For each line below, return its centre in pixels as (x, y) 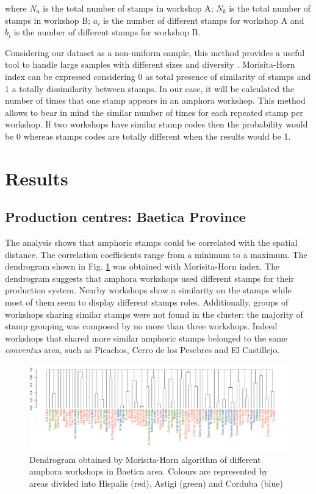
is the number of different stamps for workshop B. (107, 32)
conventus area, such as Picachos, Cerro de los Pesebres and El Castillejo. (142, 350)
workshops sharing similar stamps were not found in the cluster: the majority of (154, 314)
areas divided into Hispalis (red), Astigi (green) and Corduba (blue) (156, 483)
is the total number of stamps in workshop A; (128, 8)
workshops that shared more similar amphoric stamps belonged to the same (146, 338)
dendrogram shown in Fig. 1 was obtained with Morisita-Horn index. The (142, 266)
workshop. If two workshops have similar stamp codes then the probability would (156, 124)
